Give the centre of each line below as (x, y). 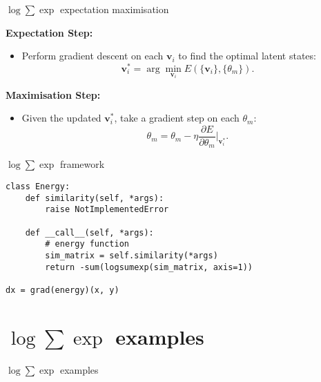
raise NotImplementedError (107, 210)
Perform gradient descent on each (93, 56)
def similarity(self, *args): (95, 198)
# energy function (87, 244)
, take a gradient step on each (177, 118)
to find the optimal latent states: (247, 56)
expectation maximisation (114, 9)
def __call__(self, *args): (89, 232)
